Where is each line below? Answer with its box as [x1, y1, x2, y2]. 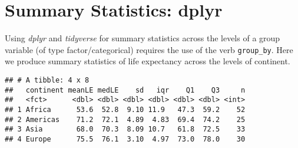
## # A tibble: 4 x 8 [5, 75, 90, 84]
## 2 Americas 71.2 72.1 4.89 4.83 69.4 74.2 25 [5, 115, 246, 124]
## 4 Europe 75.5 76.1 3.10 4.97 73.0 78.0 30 [5, 134, 246, 143]
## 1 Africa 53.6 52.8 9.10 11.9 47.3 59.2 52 [5, 105, 246, 114]
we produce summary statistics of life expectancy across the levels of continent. [5, 55, 290, 67]
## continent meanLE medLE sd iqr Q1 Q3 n [5, 85, 246, 94]
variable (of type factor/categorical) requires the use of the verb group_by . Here [5, 43, 293, 55]
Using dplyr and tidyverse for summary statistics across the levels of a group [5, 32, 280, 44]
